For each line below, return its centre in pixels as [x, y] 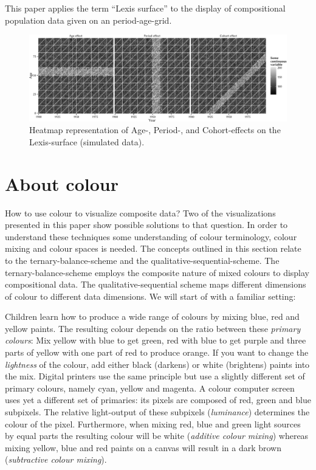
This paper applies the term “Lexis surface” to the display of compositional [145, 8]
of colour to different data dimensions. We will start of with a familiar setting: [150, 296]
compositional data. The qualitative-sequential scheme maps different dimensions [156, 284]
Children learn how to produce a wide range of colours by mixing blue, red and [152, 316]
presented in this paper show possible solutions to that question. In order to [146, 225]
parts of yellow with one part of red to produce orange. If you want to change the [157, 352]
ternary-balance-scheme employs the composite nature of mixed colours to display [157, 272]
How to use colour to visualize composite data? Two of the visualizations [140, 213]
